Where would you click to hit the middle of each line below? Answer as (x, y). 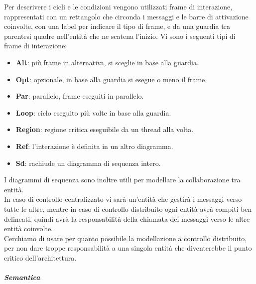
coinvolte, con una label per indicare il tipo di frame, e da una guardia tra (117, 26)
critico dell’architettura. (40, 257)
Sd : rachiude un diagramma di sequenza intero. (88, 163)
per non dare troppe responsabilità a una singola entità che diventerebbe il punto (128, 248)
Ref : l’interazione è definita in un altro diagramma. (94, 146)
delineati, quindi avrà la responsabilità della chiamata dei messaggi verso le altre (127, 218)
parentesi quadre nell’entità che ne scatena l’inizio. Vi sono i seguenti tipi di (120, 36)
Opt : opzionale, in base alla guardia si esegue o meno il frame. (111, 79)
